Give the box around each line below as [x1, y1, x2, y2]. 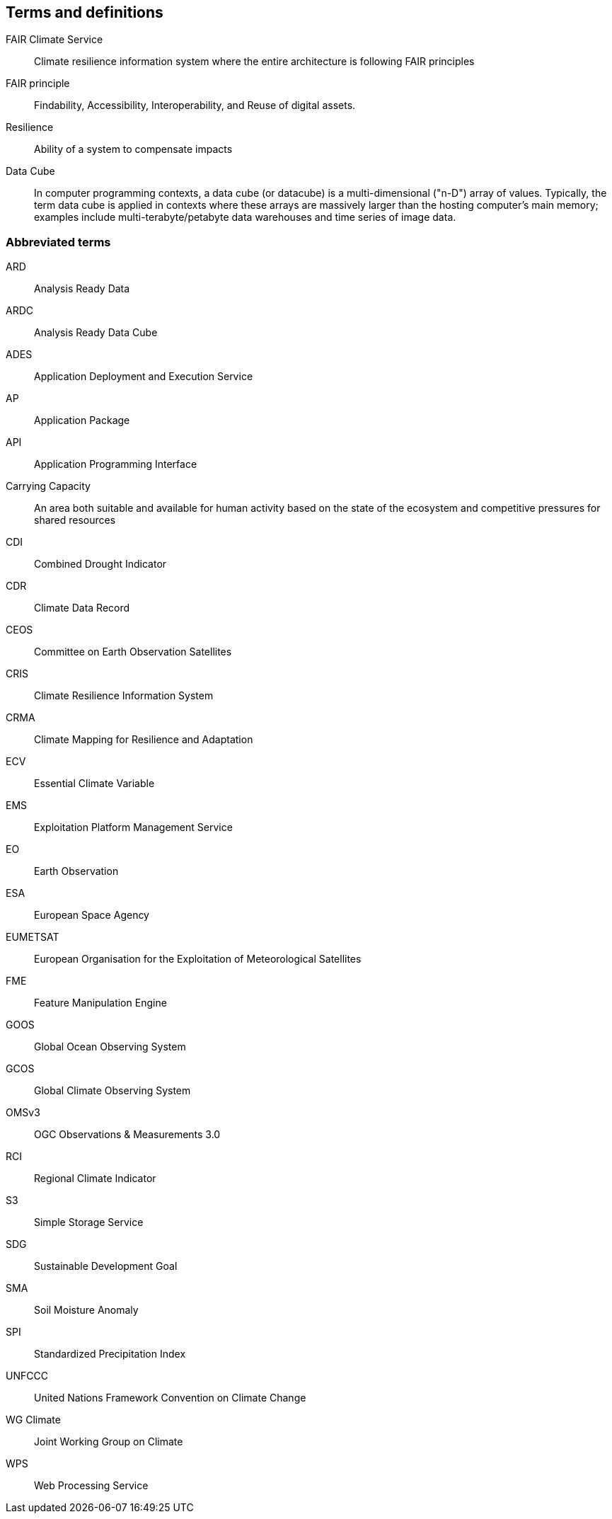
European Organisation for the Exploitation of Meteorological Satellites [34, 953, 362, 965]
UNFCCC [6, 1370, 48, 1382]
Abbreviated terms [6, 234, 111, 249]
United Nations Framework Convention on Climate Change [34, 1392, 306, 1404]
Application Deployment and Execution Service [34, 370, 253, 383]
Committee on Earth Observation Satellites [34, 646, 232, 658]
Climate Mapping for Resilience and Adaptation [34, 733, 253, 746]
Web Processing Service [34, 1479, 149, 1492]
